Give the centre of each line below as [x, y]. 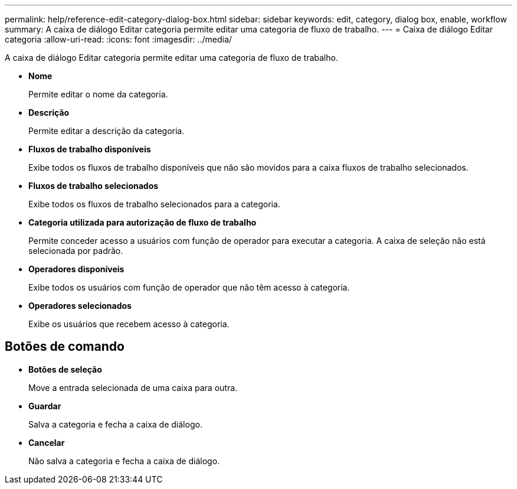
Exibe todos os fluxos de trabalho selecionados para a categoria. [154, 204]
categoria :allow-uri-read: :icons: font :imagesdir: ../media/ [118, 39]
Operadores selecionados [80, 306]
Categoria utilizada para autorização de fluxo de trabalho [143, 222]
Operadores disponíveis [76, 269]
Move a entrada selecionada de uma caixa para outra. [133, 387]
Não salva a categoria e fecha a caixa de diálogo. [124, 461]
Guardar [45, 406]
